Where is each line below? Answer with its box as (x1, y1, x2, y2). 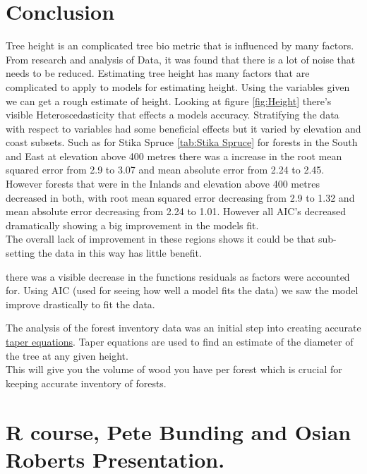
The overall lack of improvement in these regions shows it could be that (6, 231, 315, 246)
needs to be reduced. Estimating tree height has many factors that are (6, 66, 310, 80)
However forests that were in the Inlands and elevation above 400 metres (6, 176, 320, 191)
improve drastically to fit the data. (6, 296, 155, 311)
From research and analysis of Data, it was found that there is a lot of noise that (6, 51, 356, 66)
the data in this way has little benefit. (37, 245, 202, 260)
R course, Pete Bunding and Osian (6, 417, 351, 446)
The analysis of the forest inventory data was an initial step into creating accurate (6, 320, 361, 335)
